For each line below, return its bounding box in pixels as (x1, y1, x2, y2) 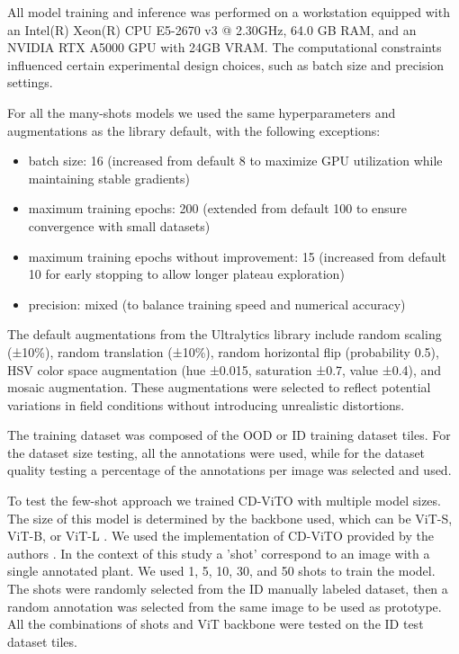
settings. (7, 73, 53, 92)
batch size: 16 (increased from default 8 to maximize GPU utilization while (28, 151, 443, 170)
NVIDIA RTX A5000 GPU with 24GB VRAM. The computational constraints (7, 38, 442, 57)
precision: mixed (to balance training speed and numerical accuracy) (28, 294, 406, 313)
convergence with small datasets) (28, 216, 211, 235)
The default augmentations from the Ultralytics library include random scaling (7, 325, 442, 344)
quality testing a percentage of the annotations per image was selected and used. (7, 461, 452, 479)
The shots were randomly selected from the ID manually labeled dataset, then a (7, 579, 448, 598)
